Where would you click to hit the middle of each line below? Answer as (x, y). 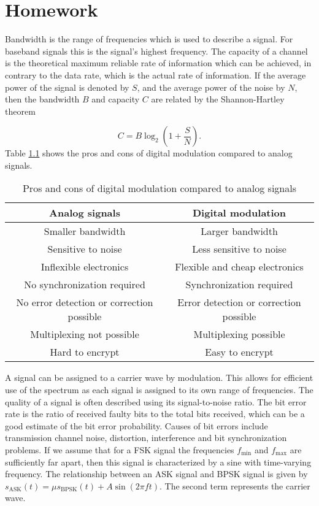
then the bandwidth (42, 99)
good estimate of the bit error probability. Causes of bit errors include (136, 425)
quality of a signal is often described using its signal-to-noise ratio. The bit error (156, 401)
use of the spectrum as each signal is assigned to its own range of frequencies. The (159, 390)
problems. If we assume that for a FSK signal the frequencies (120, 450)
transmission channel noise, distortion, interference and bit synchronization (146, 438)
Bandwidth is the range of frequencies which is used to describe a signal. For (149, 39)
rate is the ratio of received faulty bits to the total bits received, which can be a (155, 414)
